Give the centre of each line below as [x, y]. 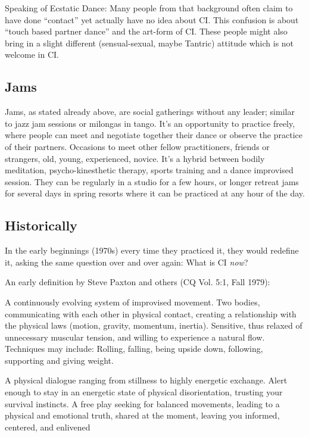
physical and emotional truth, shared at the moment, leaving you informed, [142, 415]
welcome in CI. [32, 54]
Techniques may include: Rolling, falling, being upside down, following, [134, 349]
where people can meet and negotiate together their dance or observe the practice [154, 135]
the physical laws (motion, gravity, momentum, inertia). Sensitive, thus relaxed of [154, 325]
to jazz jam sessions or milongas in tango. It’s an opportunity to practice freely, [150, 123]
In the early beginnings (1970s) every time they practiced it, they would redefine [152, 250]
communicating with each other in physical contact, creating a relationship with [151, 313]
